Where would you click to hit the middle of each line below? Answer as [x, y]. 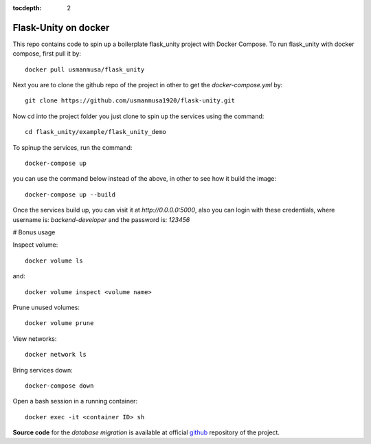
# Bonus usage [34, 232]
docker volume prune [59, 323]
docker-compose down [59, 386]
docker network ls [56, 355]
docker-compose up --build [70, 195]
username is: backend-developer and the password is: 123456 [101, 219]
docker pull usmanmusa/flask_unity [85, 69]
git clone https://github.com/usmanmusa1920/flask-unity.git [130, 101]
